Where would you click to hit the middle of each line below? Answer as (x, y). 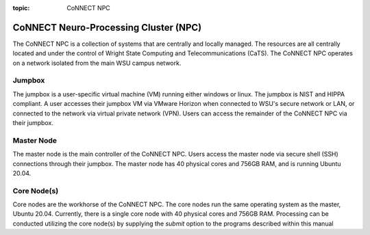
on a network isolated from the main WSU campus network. (97, 63)
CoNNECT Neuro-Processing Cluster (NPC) (107, 27)
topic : (21, 8)
